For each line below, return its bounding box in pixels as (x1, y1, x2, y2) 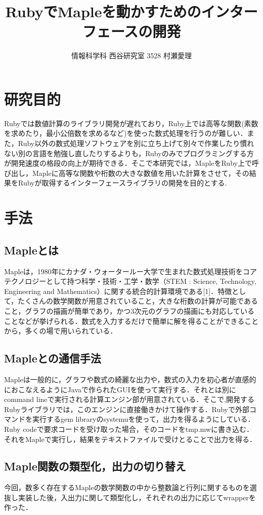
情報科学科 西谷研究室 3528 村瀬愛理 (71, 50, 192, 61)
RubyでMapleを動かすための (5, 1, 201, 22)
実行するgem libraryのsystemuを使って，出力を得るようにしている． (32, 414, 255, 424)
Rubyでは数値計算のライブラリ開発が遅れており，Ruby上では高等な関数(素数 (4, 118, 258, 128)
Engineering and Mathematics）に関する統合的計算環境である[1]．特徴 (4, 285, 232, 296)
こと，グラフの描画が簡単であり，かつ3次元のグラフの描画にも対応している (4, 305, 254, 316)
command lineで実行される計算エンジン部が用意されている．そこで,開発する (4, 394, 255, 404)
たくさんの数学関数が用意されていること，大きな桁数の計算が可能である (18, 296, 258, 306)
